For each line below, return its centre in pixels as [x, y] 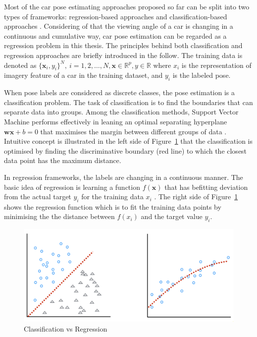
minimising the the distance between [59, 216]
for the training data [112, 197]
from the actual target [38, 197]
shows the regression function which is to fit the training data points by [113, 206]
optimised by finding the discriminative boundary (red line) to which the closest [126, 150]
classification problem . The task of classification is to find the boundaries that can [128, 102]
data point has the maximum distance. [63, 160]
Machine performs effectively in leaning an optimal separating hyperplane [116, 121]
